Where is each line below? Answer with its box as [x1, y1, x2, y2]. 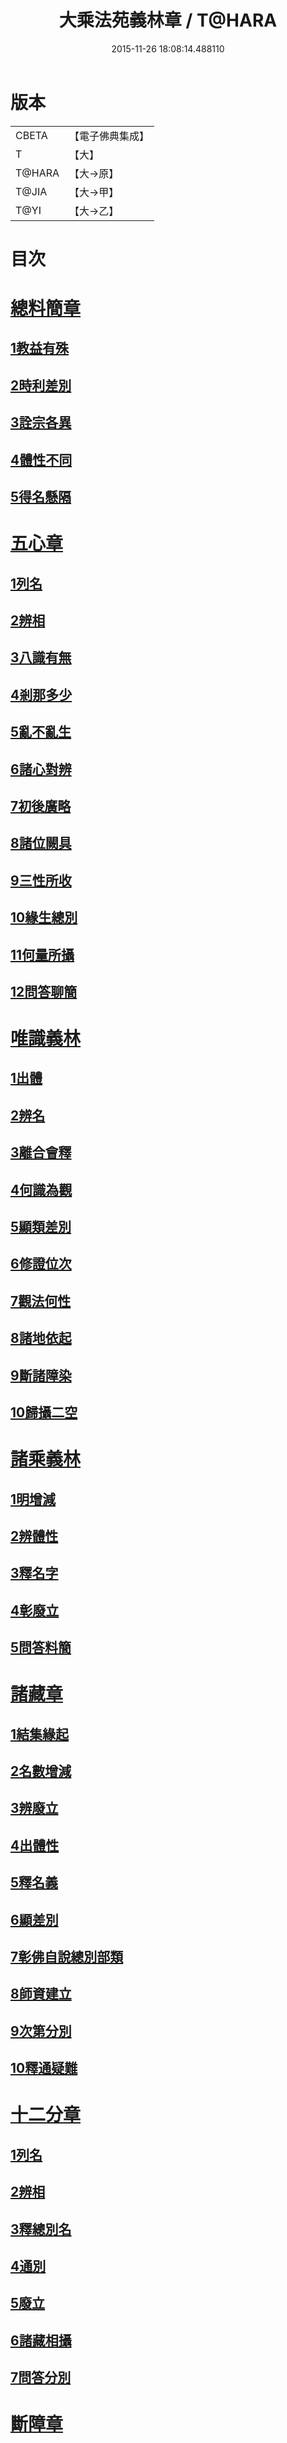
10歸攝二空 [10, 1404, 78, 1421]
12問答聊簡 [10, 983, 78, 1000]
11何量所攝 [10, 946, 75, 963]
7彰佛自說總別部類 [10, 1949, 124, 1966]
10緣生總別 [10, 909, 78, 926]
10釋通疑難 [10, 2060, 78, 2077]
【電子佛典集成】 [69, 129, 150, 143]
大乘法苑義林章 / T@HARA [58, 9, 278, 32]
